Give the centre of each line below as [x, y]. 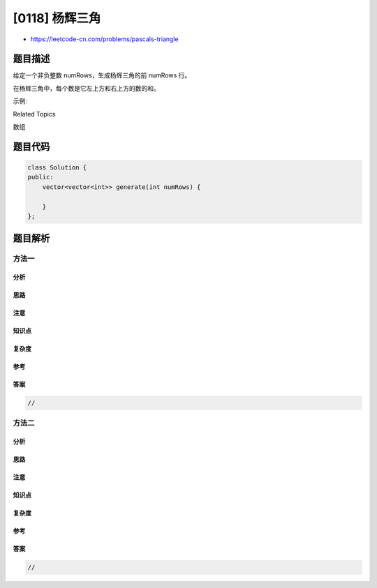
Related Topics [34, 114]
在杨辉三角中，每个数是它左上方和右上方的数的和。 [86, 88]
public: [40, 177]
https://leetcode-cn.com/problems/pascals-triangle [104, 39]
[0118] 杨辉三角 [57, 18]
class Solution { [57, 168]
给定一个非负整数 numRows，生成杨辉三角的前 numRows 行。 [102, 75]
